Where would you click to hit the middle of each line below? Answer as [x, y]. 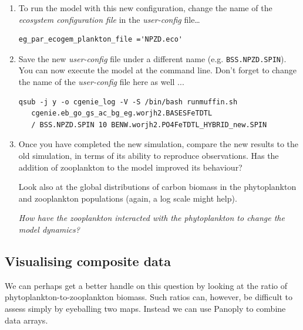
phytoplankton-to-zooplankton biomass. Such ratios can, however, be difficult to [149, 297]
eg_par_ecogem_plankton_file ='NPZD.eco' [100, 40]
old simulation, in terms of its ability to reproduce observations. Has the [149, 155]
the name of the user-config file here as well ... [101, 82]
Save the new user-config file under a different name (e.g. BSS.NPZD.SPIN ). [152, 58]
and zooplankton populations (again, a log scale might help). [128, 198]
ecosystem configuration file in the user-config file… [109, 19]
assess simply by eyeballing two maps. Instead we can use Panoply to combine [145, 308]
